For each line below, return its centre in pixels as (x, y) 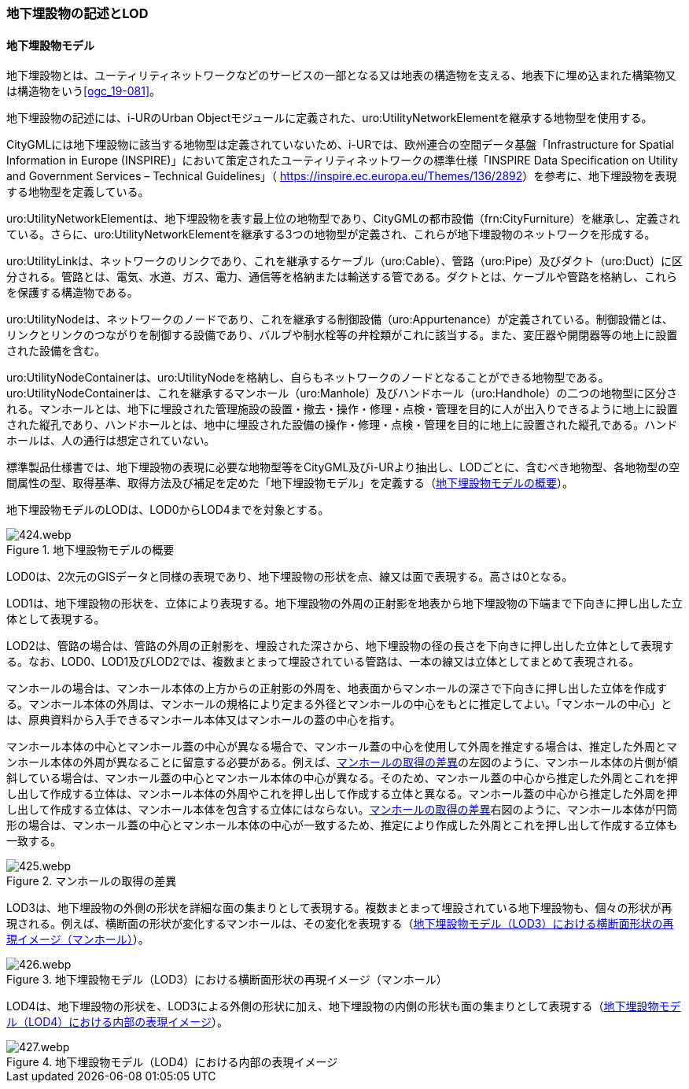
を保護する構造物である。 (72, 293)
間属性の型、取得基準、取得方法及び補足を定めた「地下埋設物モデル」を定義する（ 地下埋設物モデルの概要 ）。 (290, 483)
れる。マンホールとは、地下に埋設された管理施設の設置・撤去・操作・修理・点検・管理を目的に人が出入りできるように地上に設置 (342, 409)
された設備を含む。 (56, 351)
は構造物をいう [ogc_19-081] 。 (84, 91)
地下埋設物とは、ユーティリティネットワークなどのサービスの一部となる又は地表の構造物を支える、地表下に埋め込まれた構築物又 (341, 76)
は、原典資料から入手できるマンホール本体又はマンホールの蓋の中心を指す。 (204, 720)
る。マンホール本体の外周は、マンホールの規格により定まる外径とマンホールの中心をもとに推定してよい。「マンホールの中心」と (339, 704)
